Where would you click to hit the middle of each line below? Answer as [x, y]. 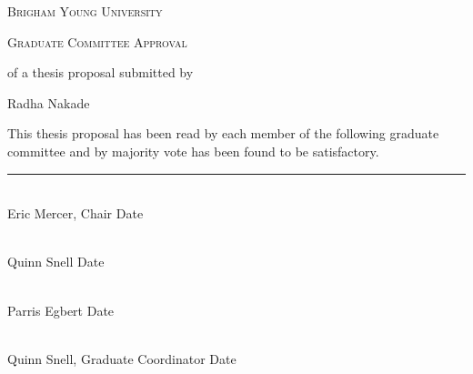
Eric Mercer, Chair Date [75, 213]
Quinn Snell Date [56, 262]
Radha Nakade [49, 102]
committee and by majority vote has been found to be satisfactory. [193, 151]
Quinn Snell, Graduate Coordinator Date [122, 358]
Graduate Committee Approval [97, 41]
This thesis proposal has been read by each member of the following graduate [223, 133]
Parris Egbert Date [61, 310]
